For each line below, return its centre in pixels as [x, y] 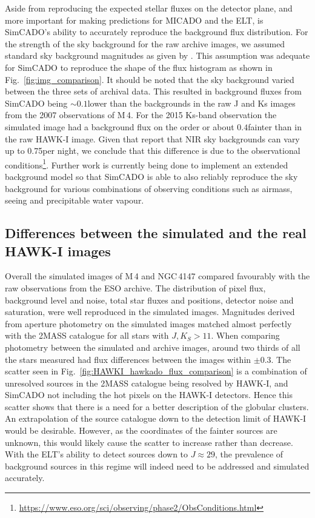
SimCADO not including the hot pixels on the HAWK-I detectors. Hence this [149, 395]
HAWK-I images [58, 251]
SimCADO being [36, 103]
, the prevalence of [249, 454]
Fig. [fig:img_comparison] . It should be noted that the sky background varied [150, 79]
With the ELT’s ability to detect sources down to [97, 454]
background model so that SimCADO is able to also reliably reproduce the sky [151, 176]
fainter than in [275, 126]
